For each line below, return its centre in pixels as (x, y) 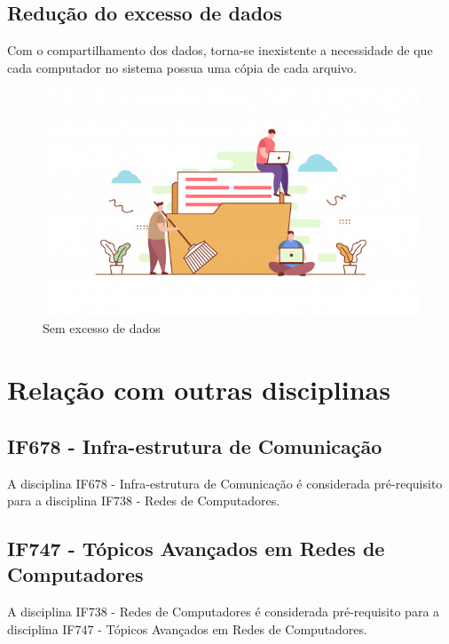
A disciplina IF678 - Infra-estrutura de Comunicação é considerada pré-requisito (225, 483)
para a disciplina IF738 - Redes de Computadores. (144, 501)
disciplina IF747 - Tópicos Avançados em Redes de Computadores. (187, 628)
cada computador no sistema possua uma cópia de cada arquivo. (182, 67)
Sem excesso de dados (102, 328)
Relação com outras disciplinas (199, 390)
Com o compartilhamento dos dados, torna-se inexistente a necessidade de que (220, 50)
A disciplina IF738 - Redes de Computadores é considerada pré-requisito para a (224, 612)
